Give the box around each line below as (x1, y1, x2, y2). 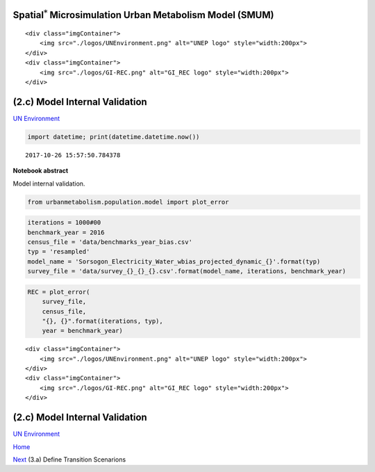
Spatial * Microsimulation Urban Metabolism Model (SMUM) (12, 8, 274, 21)
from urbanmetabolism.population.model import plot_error (27, 198, 229, 206)
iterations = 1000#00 (27, 219, 101, 227)
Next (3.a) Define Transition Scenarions (12, 455, 126, 464)
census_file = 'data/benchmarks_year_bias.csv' (27, 238, 192, 246)
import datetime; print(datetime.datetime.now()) (27, 133, 200, 140)
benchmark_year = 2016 (27, 228, 105, 236)
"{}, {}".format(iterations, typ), (42, 317, 163, 325)
